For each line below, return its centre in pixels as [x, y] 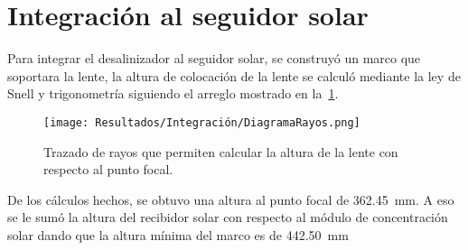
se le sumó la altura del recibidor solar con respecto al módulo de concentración [228, 217]
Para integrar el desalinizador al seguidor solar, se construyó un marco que [214, 58]
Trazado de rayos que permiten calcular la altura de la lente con [221, 151]
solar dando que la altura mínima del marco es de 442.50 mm [178, 234]
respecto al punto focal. [108, 169]
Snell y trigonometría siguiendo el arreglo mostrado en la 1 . [173, 93]
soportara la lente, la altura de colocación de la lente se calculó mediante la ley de [234, 75]
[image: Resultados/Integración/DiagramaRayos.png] [202, 122]
